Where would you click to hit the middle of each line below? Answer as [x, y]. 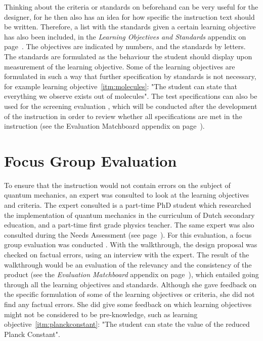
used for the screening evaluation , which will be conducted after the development [131, 106]
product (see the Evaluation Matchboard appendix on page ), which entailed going [131, 274]
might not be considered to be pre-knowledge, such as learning [101, 314]
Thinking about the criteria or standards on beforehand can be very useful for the [131, 7]
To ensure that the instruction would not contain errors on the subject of [117, 185]
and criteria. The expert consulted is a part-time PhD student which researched [128, 205]
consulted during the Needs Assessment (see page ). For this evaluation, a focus [128, 234]
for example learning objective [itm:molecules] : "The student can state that [121, 86]
